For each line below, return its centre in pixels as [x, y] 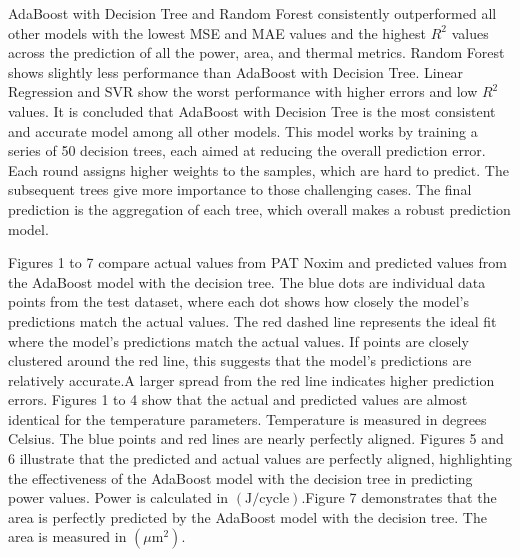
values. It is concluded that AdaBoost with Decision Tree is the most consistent [252, 110]
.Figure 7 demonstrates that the [399, 497]
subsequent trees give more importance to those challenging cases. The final [240, 189]
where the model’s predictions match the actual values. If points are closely [238, 340]
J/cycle [267, 499]
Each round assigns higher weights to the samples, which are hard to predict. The [258, 169]
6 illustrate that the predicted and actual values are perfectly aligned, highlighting [260, 458]
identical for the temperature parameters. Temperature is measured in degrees [247, 418]
